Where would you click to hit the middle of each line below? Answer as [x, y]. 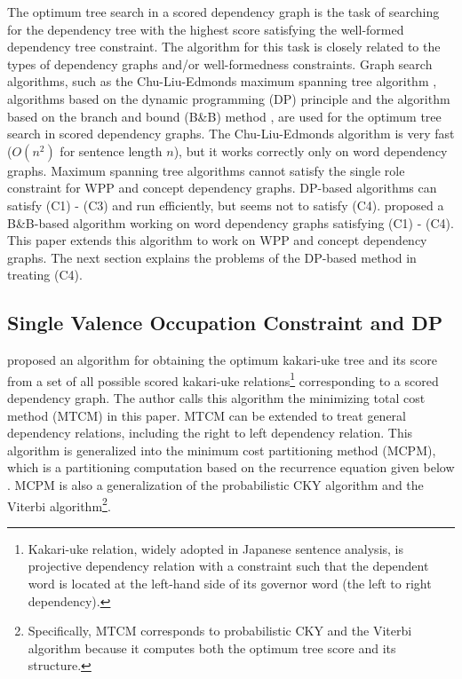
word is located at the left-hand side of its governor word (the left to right [230, 583]
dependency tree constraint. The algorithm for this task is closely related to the [224, 47]
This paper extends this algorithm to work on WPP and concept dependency [217, 240]
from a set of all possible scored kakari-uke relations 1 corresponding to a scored [223, 379]
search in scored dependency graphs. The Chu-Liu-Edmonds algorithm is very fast [231, 134]
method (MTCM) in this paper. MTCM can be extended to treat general [207, 415]
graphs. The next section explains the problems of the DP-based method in [212, 257]
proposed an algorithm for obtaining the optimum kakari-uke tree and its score [222, 360]
